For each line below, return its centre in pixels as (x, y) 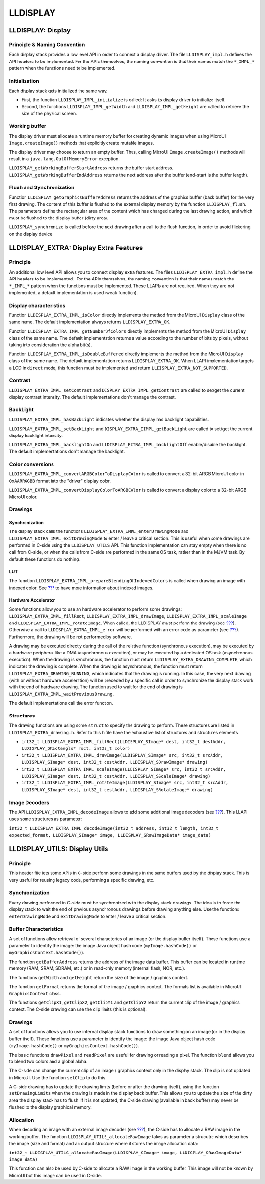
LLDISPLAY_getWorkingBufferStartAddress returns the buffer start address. (91, 168)
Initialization (24, 81)
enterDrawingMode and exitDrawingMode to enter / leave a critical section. (88, 916)
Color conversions (31, 464)
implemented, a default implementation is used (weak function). (74, 292)
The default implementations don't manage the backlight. (67, 452)
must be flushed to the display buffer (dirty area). (59, 218)
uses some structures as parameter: (46, 819)
